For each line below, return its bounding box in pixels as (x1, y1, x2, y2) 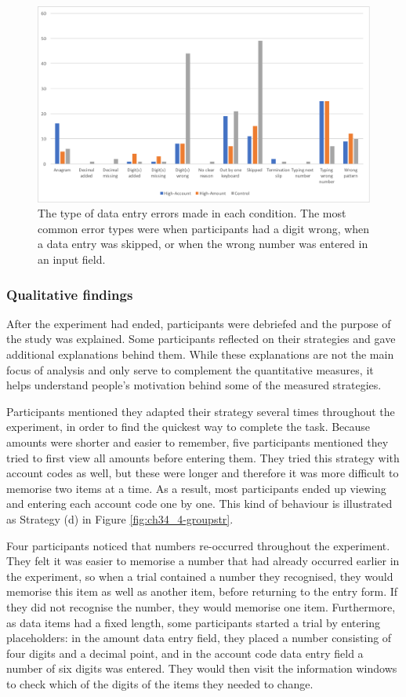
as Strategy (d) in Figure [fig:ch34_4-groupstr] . (6, 510, 234, 527)
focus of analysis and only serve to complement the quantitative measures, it (6, 361, 374, 378)
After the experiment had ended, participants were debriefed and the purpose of (6, 315, 391, 331)
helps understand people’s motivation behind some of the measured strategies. (6, 377, 382, 393)
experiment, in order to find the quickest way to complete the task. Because (6, 418, 371, 435)
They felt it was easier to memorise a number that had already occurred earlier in (6, 553, 400, 569)
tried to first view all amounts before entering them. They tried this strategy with (6, 449, 400, 465)
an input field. (38, 251, 106, 268)
